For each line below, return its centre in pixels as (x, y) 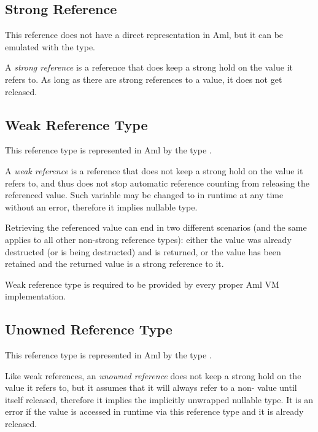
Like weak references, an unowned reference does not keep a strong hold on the (153, 375)
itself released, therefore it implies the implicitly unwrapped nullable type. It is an (159, 399)
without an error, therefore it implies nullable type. (101, 206)
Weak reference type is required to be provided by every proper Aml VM (142, 284)
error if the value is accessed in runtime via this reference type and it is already (154, 411)
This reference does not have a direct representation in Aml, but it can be (144, 35)
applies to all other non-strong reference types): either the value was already (148, 239)
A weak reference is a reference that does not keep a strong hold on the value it (154, 170)
